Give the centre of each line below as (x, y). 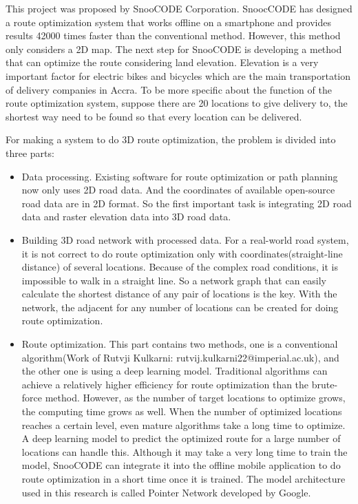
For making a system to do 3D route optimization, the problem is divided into (171, 139)
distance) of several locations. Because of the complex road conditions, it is (180, 267)
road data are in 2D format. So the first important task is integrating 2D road (187, 203)
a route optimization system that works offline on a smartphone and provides (169, 22)
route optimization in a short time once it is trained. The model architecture (183, 479)
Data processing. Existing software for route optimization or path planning (180, 176)
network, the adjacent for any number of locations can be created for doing (180, 307)
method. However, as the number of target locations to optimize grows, (195, 398)
